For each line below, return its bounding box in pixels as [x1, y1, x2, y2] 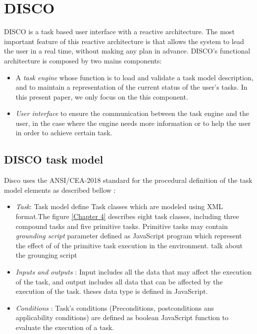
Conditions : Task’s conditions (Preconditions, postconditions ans [15, 302, 214, 313]
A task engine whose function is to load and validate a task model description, [15, 72, 254, 82]
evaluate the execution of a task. [15, 322, 114, 332]
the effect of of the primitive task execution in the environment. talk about [15, 240, 243, 250]
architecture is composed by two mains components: [4, 55, 162, 65]
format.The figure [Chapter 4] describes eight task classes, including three [15, 211, 239, 222]
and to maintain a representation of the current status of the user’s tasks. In [15, 82, 248, 92]
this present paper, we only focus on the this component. [15, 91, 188, 102]
